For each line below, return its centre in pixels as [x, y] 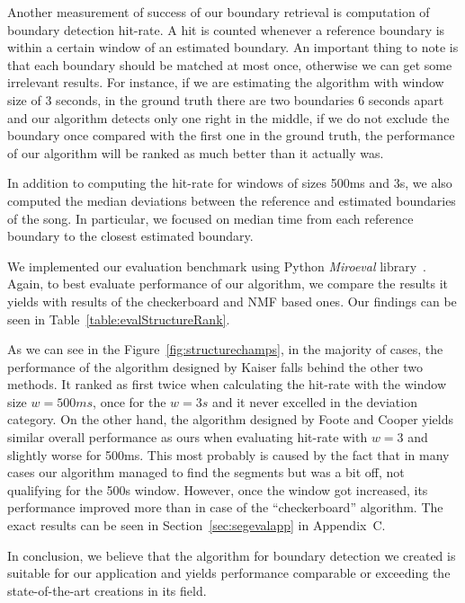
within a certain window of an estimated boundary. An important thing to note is [233, 47]
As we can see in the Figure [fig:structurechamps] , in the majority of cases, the [225, 349]
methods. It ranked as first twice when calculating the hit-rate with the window [227, 384]
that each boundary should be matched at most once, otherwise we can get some [230, 64]
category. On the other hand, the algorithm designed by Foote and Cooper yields [230, 419]
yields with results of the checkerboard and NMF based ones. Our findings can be [232, 301]
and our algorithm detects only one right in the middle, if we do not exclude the [228, 117]
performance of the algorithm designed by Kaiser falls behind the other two [215, 366]
